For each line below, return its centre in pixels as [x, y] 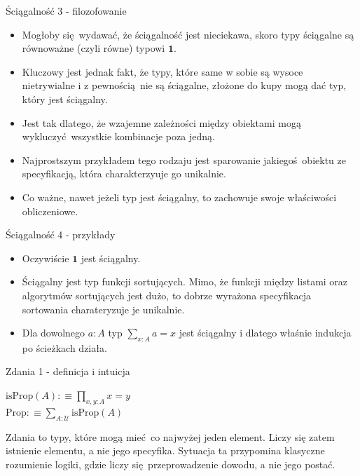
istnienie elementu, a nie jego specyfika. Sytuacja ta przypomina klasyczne [165, 450]
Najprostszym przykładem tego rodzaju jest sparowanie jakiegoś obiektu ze [184, 159]
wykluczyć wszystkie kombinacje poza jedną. [118, 136]
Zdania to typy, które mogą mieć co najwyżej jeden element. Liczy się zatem [170, 436]
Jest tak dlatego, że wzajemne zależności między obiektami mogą [161, 122]
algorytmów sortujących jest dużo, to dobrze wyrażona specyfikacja [167, 295]
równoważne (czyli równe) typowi [94, 48]
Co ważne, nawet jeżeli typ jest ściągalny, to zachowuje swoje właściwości [179, 197]
